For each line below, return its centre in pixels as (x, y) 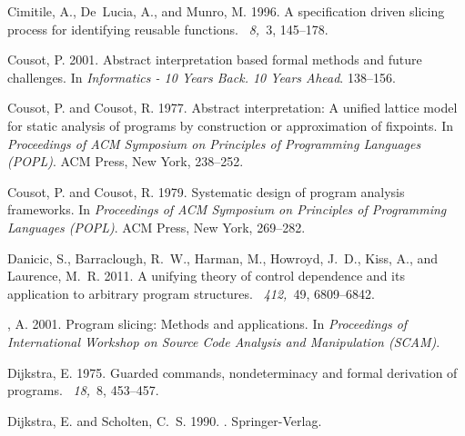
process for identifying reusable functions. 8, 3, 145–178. (168, 29)
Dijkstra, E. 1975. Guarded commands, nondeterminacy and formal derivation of (232, 372)
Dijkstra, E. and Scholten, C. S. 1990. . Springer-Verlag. (165, 420)
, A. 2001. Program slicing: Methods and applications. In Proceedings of (207, 324)
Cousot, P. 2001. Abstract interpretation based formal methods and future (215, 59)
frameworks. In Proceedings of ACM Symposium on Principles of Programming (227, 209)
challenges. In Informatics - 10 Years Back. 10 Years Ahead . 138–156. (202, 77)
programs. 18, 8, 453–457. (83, 390)
